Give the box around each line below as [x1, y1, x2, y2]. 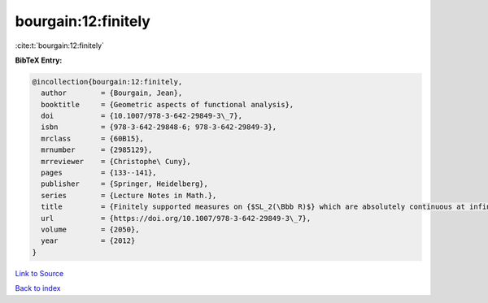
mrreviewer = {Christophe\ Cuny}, [41, 157, 191, 166]
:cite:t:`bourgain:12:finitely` [15, 41, 105, 50]
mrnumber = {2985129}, [41, 145, 153, 154]
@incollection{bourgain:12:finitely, [32, 77, 183, 86]
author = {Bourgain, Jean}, [41, 89, 183, 97]
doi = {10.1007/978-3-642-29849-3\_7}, [41, 111, 243, 121]
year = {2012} [41, 236, 136, 245]
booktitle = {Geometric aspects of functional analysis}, [41, 100, 294, 109]
